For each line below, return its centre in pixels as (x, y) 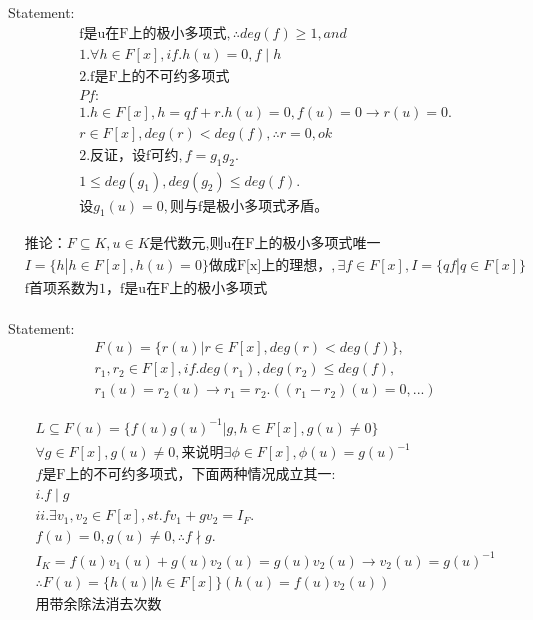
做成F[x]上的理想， (270, 265)
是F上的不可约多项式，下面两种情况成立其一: (189, 475)
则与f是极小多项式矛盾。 (249, 206)
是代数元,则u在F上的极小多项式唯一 (265, 244)
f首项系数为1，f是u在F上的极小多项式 (146, 288)
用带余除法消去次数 (98, 605)
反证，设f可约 (134, 155)
